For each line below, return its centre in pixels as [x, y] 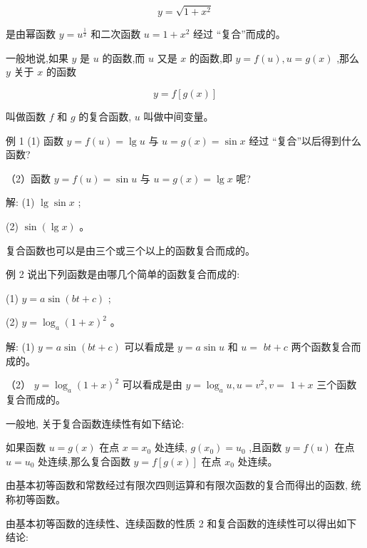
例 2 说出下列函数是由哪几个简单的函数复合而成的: [123, 274]
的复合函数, [105, 116]
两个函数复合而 [326, 347]
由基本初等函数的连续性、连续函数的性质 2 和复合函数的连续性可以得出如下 [181, 523]
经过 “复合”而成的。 [239, 34]
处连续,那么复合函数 [84, 461]
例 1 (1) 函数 [35, 140]
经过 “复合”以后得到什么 [305, 140]
